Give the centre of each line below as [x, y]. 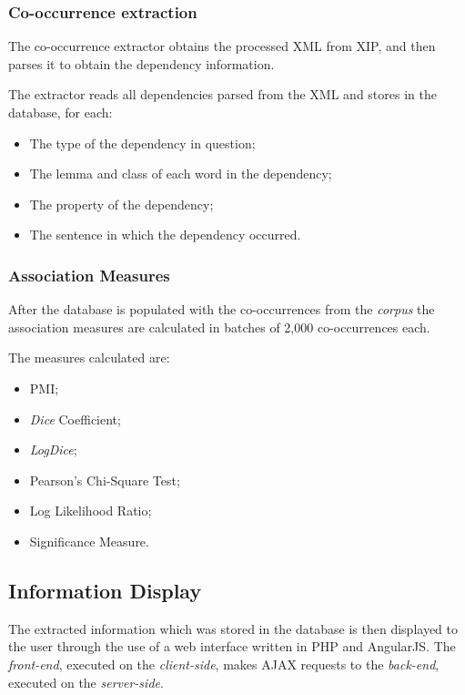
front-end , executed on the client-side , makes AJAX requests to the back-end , [224, 664]
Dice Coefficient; [75, 419]
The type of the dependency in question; [142, 143]
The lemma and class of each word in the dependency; [181, 174]
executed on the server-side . [86, 682]
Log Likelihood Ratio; [91, 511]
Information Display [105, 590]
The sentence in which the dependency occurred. [165, 235]
